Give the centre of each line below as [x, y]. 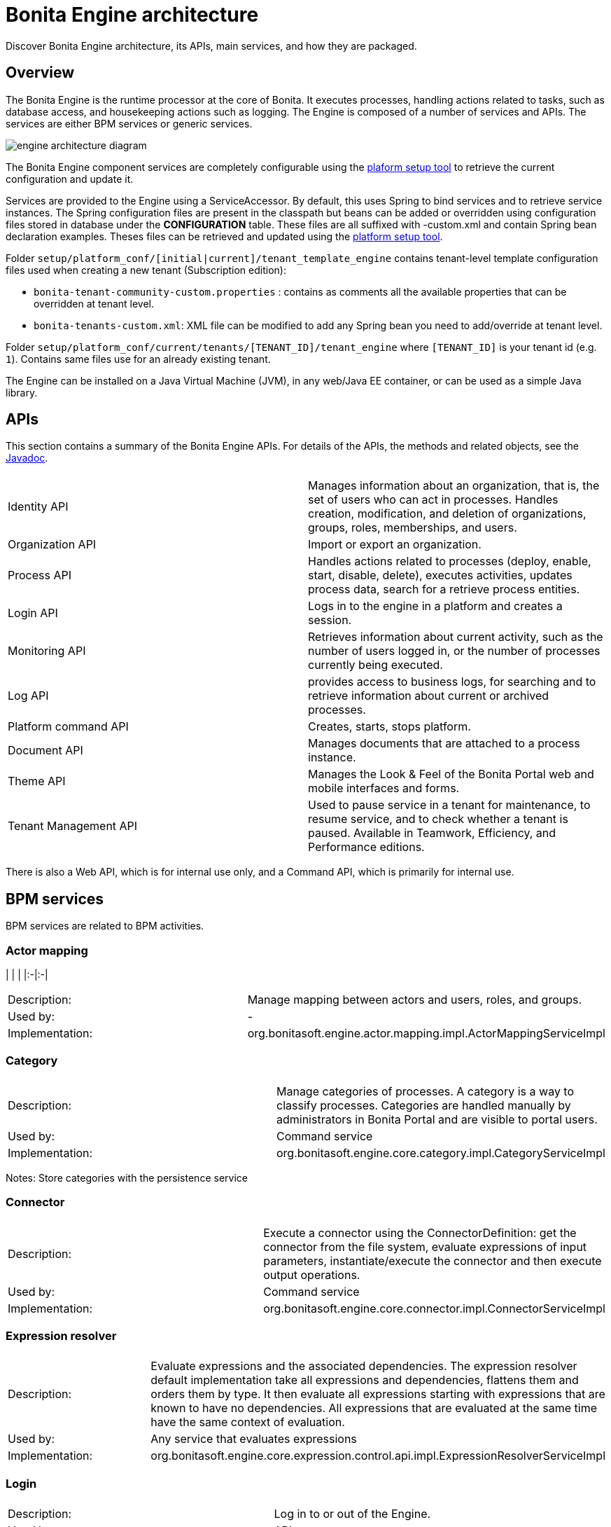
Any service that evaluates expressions [254, 1439]
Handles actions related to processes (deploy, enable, [450, 561]
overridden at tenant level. [94, 303]
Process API [40, 575]
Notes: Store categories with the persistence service [127, 1177]
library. [22, 392]
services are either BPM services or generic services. [129, 123]
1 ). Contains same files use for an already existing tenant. [138, 359]
